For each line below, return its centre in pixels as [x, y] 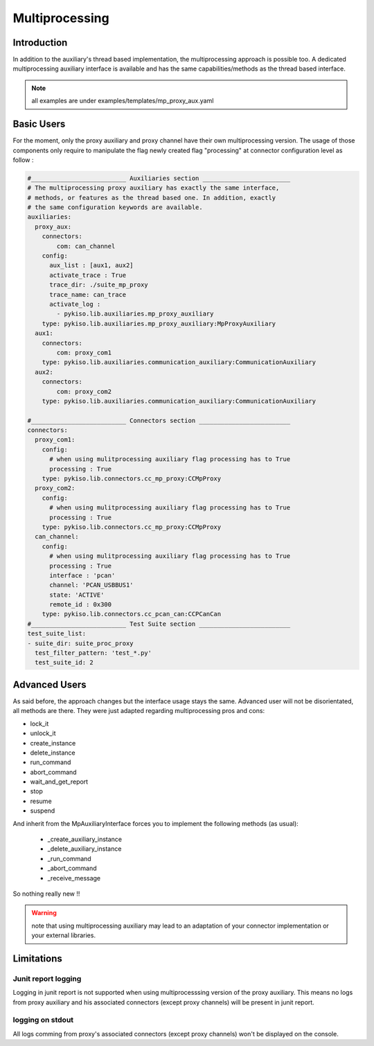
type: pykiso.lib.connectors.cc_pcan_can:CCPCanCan [132, 614]
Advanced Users [50, 684]
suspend [43, 811]
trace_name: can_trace [88, 295]
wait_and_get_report [59, 782]
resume [41, 801]
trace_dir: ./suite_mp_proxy [99, 285]
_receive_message [74, 878]
